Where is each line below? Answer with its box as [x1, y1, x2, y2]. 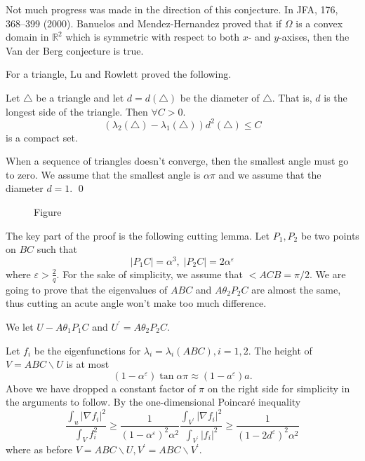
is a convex [296, 15, 343, 30]
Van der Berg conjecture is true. [6, 43, 144, 57]
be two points [300, 228, 359, 242]
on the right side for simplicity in [207, 380, 350, 395]
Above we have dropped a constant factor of [6, 380, 196, 395]
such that [36, 242, 78, 256]
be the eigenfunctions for [34, 343, 141, 357]
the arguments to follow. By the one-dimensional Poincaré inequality [6, 394, 301, 409]
